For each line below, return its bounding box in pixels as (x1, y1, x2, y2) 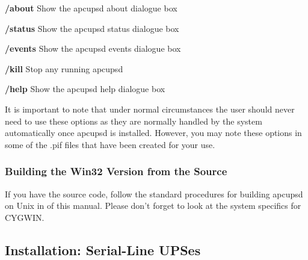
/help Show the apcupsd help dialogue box (5, 82, 165, 95)
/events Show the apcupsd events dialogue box (5, 42, 181, 55)
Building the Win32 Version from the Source (5, 164, 227, 179)
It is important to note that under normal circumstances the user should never (5, 102, 295, 115)
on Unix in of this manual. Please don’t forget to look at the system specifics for (5, 199, 301, 212)
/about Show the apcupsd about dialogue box (5, 2, 177, 14)
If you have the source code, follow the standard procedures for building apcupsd (5, 187, 303, 200)
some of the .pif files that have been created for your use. (5, 138, 215, 150)
